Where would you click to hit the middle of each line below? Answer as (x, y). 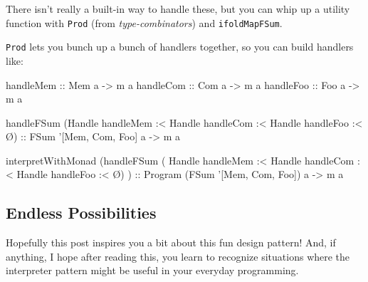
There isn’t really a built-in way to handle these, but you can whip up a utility (178, 9)
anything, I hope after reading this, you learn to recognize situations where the (178, 256)
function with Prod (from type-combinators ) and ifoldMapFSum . (144, 22)
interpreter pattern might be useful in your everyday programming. (152, 270)
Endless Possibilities (81, 213)
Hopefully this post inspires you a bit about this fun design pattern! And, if (171, 242)
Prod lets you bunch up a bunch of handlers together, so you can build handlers (180, 47)
